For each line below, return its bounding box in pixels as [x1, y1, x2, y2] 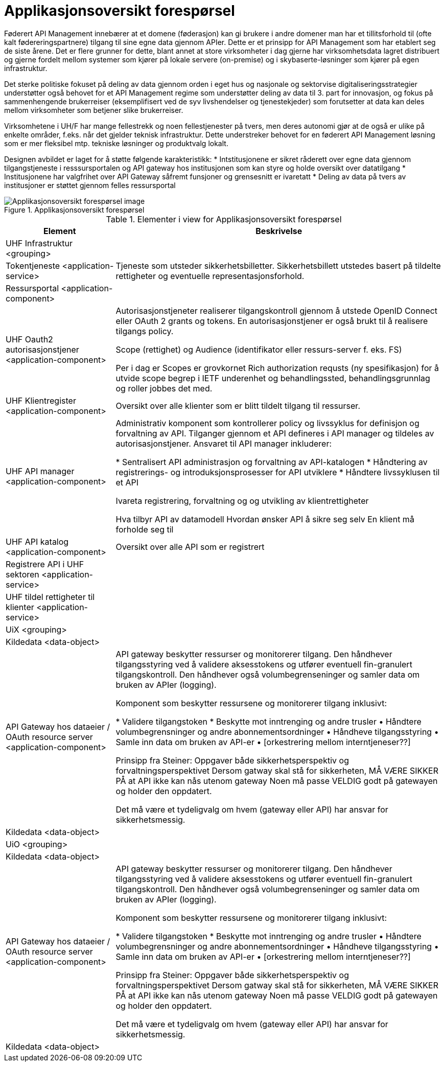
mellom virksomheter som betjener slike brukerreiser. [4, 105, 183, 114]
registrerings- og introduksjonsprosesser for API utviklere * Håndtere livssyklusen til [115, 467, 440, 477]
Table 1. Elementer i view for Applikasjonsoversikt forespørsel [106, 214, 342, 224]
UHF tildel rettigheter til [6, 591, 95, 602]
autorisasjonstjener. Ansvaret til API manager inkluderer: [115, 438, 332, 449]
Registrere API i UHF [6, 559, 84, 569]
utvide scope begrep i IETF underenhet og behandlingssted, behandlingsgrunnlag [115, 373, 430, 383]
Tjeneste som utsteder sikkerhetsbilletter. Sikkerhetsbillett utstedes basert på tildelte [115, 260, 441, 271]
